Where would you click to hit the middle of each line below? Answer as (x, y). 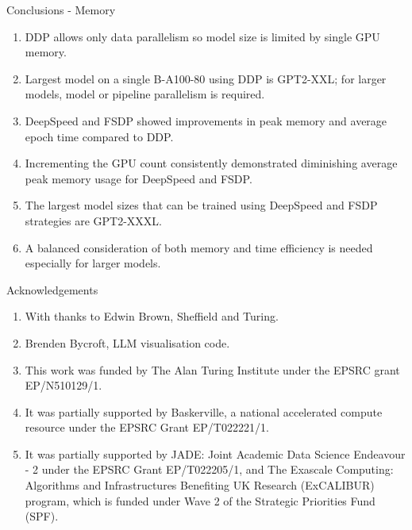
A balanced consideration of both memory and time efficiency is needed (199, 247)
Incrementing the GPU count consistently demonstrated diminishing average (211, 163)
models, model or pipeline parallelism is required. (145, 94)
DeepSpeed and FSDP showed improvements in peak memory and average (206, 120)
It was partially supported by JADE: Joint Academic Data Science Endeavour (215, 453)
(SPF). (42, 516)
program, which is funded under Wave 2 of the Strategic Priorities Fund (200, 500)
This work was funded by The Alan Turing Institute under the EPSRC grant (212, 369)
